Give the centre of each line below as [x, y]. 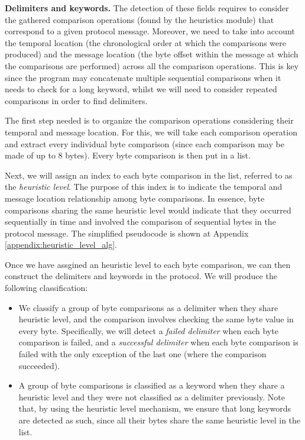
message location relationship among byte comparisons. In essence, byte [135, 198]
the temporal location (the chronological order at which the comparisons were [145, 42]
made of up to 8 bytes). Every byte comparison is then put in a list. [128, 155]
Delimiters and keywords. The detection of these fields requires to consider [147, 8]
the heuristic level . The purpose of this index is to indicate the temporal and [144, 187]
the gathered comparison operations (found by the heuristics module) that [139, 19]
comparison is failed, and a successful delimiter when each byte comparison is [158, 342]
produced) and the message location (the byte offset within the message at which [152, 54]
